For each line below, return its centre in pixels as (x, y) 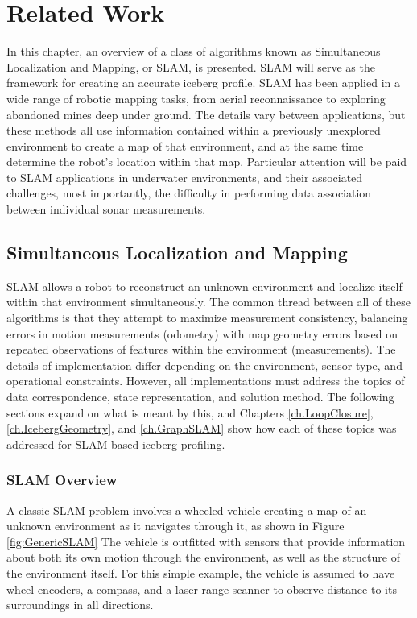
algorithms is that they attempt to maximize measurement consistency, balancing (207, 318)
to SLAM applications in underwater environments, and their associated (185, 177)
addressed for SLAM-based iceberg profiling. (116, 444)
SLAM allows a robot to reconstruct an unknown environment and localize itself (204, 286)
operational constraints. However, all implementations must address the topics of (206, 381)
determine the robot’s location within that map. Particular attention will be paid (207, 162)
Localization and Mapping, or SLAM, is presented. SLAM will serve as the (191, 66)
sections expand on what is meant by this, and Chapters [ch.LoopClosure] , (190, 412)
